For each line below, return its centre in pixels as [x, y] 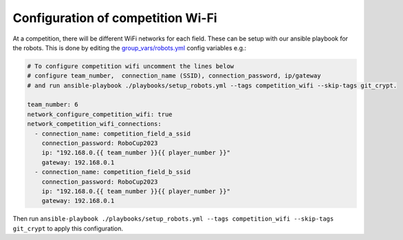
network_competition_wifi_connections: [94, 124]
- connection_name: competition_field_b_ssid [112, 172]
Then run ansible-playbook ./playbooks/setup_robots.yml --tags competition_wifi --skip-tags [173, 219]
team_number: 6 [53, 105]
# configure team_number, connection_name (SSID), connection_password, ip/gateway [174, 76]
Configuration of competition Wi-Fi [115, 18]
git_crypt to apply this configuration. [68, 228]
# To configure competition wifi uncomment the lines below [131, 66]
